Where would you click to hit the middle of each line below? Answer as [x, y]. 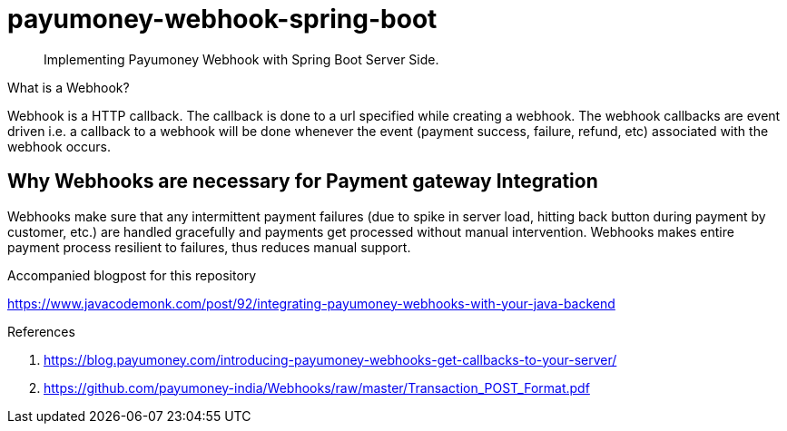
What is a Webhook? [69, 87]
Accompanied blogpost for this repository [132, 275]
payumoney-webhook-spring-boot [222, 19]
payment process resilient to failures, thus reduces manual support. [209, 247]
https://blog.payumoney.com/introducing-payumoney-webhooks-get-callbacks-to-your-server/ [330, 359]
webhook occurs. [59, 146]
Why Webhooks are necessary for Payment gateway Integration [303, 181]
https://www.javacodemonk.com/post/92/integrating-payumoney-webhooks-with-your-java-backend [311, 303]
